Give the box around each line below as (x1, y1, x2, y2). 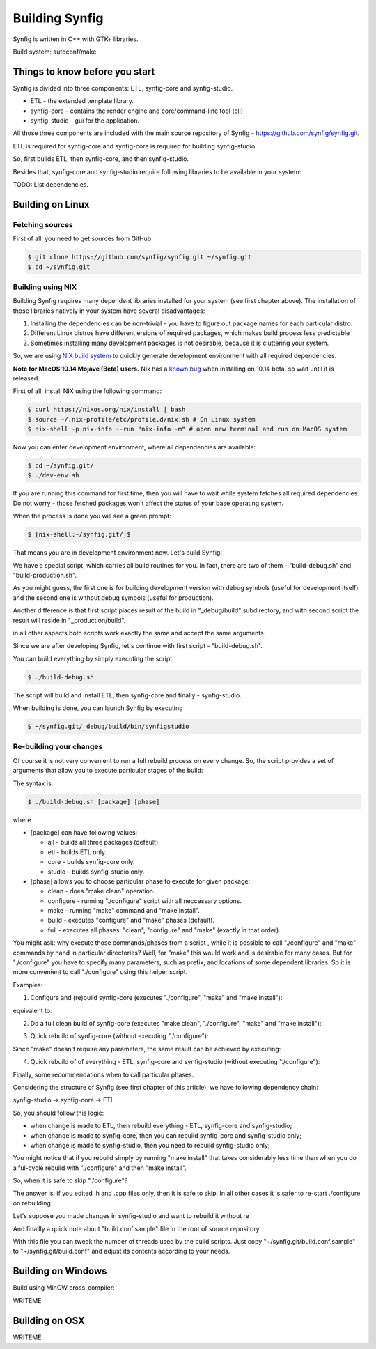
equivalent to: (13, 1006, 52, 1015)
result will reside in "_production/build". (13, 616, 126, 624)
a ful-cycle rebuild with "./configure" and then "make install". (13, 1164, 187, 1172)
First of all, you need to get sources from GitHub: (13, 234, 153, 243)
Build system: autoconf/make (13, 47, 97, 56)
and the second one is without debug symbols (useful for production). (13, 593, 214, 602)
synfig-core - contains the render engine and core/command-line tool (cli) (30, 107, 244, 115)
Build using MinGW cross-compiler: (13, 1284, 115, 1292)
